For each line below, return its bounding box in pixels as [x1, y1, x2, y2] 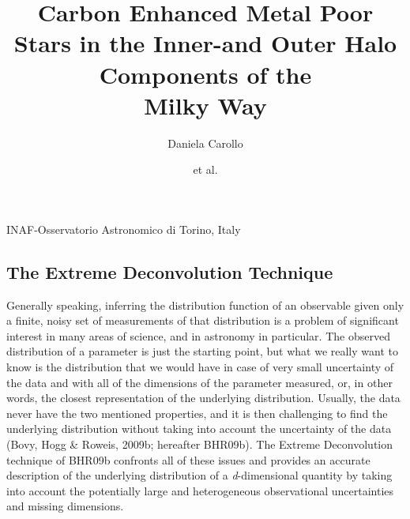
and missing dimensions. [6, 498, 124, 514]
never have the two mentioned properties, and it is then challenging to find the [6, 404, 388, 421]
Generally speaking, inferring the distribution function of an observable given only [6, 296, 404, 313]
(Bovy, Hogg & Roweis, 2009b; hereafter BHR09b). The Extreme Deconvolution [6, 436, 393, 453]
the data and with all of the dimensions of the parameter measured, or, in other [6, 374, 393, 390]
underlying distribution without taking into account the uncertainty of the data [6, 420, 392, 437]
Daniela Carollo [167, 134, 243, 151]
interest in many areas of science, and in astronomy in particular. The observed [6, 327, 390, 344]
